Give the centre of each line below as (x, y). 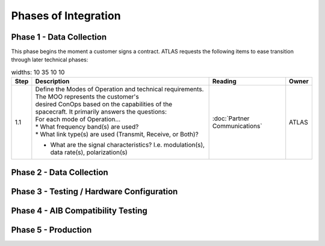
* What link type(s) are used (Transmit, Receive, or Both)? (117, 134)
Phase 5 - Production (51, 229)
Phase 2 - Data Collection (60, 172)
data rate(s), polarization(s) (89, 152)
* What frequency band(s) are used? (87, 127)
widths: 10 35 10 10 (38, 72)
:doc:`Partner (231, 118)
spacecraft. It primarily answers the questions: (101, 112)
